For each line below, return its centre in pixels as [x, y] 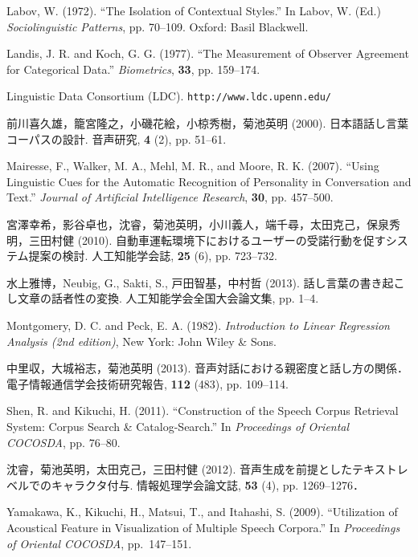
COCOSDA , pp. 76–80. [64, 442]
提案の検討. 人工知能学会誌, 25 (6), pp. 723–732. [153, 256]
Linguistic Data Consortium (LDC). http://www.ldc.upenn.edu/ [169, 96]
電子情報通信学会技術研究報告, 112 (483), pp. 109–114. [148, 383]
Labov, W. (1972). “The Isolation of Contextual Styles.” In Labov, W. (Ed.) [194, 10]
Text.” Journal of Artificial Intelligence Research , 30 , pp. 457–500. [170, 197]
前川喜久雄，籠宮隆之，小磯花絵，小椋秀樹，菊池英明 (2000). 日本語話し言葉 [208, 123]
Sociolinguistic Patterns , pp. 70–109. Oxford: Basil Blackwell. [158, 26]
